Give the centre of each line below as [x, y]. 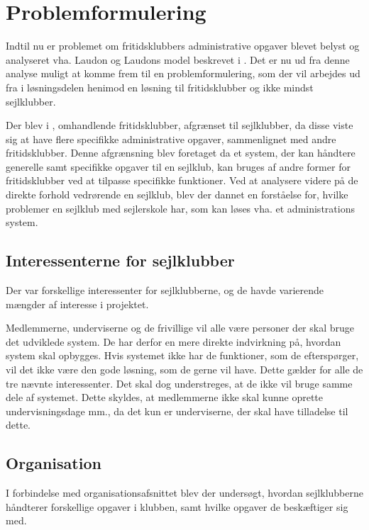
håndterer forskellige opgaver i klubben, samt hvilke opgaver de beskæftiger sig [177, 506]
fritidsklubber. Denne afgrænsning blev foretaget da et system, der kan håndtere [181, 153]
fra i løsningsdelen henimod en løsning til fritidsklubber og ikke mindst [160, 87]
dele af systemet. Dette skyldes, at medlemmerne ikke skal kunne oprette [165, 397]
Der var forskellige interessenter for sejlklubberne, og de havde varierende [165, 290]
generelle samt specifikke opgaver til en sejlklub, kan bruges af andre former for [178, 166]
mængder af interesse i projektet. [77, 304]
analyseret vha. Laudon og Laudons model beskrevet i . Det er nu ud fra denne [178, 59]
